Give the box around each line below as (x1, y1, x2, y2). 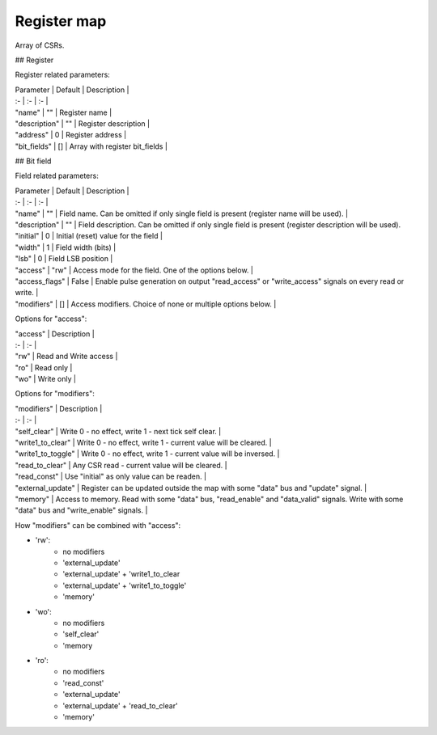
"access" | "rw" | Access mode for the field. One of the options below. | (15, 265, 254, 275)
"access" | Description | (15, 328, 95, 339)
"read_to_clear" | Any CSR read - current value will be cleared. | (15, 460, 227, 470)
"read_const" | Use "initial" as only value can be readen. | (15, 471, 206, 481)
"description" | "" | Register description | (15, 118, 150, 129)
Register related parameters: (15, 70, 111, 80)
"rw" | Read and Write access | (15, 352, 118, 361)
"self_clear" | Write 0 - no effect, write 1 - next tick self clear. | (15, 426, 222, 436)
